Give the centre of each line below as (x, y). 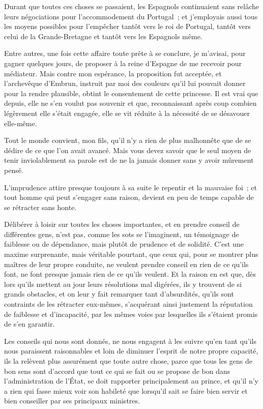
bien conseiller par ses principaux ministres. (72, 401)
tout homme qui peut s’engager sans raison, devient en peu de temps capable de (129, 197)
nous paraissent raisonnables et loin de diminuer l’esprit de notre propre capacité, (131, 351)
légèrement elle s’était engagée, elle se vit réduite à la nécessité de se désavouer (127, 113)
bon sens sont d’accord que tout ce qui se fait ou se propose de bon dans (117, 371)
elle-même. (21, 123)
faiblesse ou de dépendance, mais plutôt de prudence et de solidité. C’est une (124, 244)
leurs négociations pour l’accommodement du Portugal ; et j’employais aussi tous (131, 16)
